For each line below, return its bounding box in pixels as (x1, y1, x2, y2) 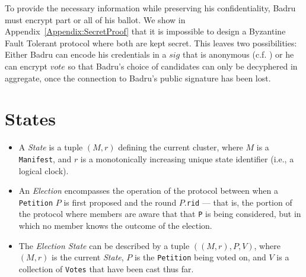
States (5, 106, 56, 131)
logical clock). (18, 164, 69, 177)
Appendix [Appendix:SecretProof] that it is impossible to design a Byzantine (5, 25, 286, 37)
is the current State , (52, 251, 124, 263)
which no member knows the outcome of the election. (18, 219, 212, 232)
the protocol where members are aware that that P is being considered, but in (18, 207, 301, 220)
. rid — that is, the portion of (184, 196, 292, 208)
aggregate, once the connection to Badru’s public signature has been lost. (5, 71, 271, 84)
